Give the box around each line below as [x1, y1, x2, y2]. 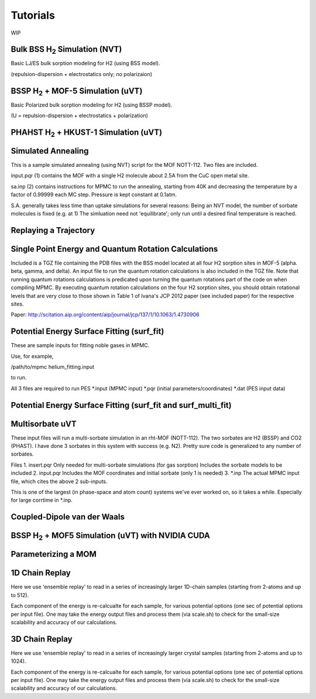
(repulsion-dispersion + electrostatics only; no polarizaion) [11, 70, 152, 77]
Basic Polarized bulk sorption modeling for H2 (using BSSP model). [11, 101, 173, 108]
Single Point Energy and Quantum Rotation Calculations [11, 244, 218, 254]
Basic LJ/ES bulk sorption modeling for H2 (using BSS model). [11, 60, 160, 67]
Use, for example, [11, 352, 54, 359]
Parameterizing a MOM [11, 549, 97, 559]
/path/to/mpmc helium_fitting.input [11, 363, 95, 370]
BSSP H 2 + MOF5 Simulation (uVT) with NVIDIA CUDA [11, 530, 210, 542]
